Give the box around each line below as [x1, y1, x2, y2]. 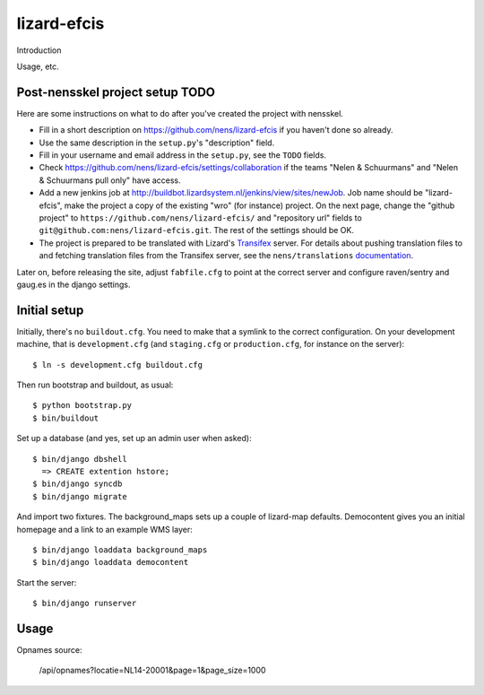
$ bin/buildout [32, 413, 99, 423]
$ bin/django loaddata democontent [32, 557, 189, 568]
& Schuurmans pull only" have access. [39, 175, 181, 186]
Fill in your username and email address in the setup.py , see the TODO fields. [39, 150, 327, 161]
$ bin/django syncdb [32, 479, 123, 489]
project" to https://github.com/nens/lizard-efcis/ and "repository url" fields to [39, 212, 362, 223]
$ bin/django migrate [32, 491, 127, 501]
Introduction [16, 45, 62, 56]
